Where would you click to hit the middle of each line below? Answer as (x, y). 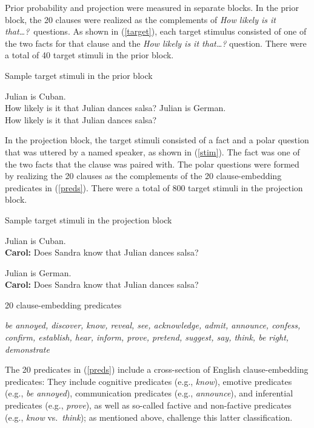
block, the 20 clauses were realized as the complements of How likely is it (140, 19)
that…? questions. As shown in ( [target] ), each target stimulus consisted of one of (156, 31)
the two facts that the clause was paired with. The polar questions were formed (152, 164)
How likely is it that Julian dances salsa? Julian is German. (115, 108)
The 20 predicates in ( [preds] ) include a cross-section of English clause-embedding (157, 369)
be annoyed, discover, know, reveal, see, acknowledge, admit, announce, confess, (153, 325)
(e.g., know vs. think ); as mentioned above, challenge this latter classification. (149, 417)
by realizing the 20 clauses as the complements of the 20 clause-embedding (143, 176)
